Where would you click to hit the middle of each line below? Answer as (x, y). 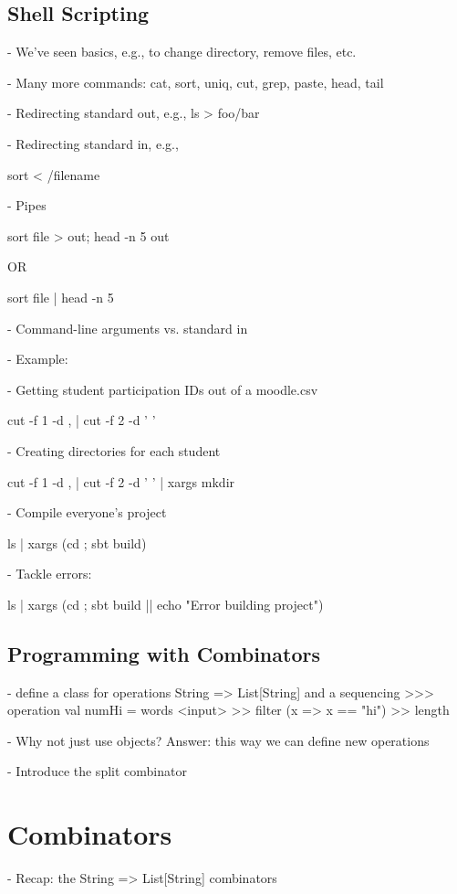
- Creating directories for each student (114, 450)
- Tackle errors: (50, 574)
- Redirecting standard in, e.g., (93, 143)
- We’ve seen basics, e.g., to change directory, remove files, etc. (182, 52)
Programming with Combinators (164, 653)
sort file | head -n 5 (61, 297)
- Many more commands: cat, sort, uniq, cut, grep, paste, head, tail (196, 82)
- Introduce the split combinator (97, 771)
